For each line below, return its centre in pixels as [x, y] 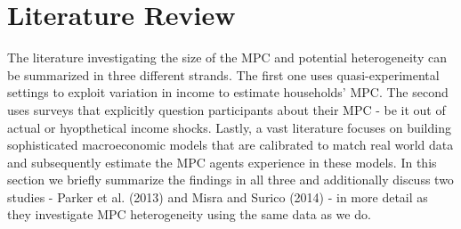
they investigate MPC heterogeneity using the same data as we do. [189, 214]
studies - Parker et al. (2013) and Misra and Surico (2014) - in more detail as [218, 196]
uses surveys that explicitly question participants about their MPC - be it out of [226, 109]
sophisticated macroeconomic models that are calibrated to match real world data [230, 145]
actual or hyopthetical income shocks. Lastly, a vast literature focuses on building [229, 127]
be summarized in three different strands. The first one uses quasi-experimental [223, 74]
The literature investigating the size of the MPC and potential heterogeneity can [227, 57]
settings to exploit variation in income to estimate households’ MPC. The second [228, 92]
